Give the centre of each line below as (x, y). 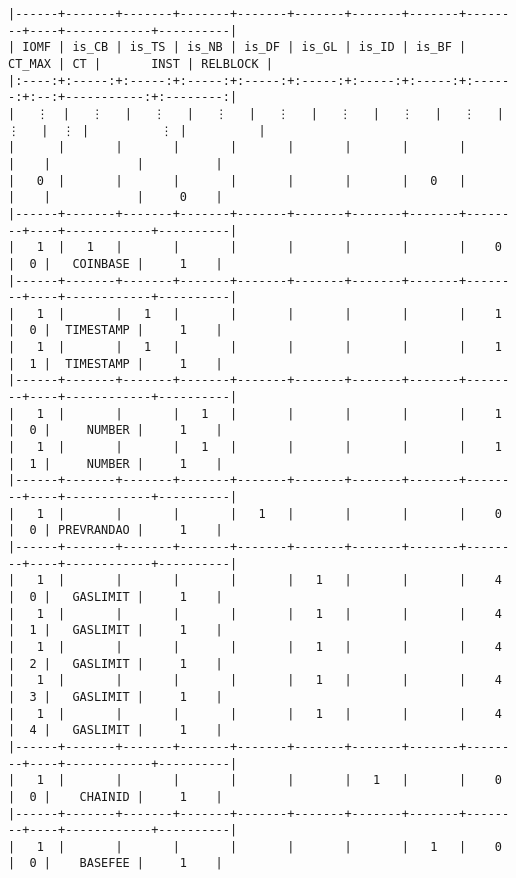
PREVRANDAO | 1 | (140, 530)
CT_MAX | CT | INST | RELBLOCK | (140, 63)
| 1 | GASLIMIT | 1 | (115, 630)
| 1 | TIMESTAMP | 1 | (115, 363)
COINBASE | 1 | (147, 263)
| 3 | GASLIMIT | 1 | (115, 696)
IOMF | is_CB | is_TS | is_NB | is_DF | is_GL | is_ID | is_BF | (244, 47)
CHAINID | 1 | (151, 796)
